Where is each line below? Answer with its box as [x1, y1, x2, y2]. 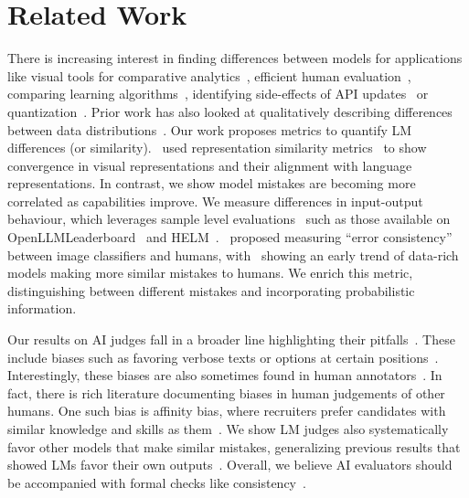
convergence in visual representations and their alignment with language [7, 155, 412, 175]
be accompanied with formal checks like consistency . [7, 472, 306, 492]
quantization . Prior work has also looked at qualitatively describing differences [7, 101, 453, 121]
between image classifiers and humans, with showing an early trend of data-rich [7, 245, 459, 264]
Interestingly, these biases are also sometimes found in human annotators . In [7, 366, 442, 385]
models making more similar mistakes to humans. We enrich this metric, [7, 263, 413, 282]
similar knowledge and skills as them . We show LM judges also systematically [7, 419, 449, 438]
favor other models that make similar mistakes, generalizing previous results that [7, 437, 461, 456]
